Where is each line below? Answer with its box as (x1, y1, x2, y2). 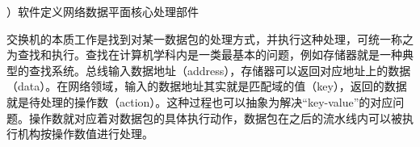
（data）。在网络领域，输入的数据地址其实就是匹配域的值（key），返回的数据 (6, 78, 407, 94)
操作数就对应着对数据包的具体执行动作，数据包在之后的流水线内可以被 (28, 109, 402, 126)
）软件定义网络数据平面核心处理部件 (6, 3, 199, 19)
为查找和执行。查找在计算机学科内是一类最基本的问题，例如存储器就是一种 (6, 46, 402, 63)
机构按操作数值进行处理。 (17, 125, 153, 142)
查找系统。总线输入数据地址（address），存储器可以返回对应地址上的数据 (28, 61, 411, 78)
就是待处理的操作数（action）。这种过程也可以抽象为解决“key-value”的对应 (6, 93, 393, 110)
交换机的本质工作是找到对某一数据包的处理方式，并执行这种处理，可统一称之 (6, 30, 414, 47)
